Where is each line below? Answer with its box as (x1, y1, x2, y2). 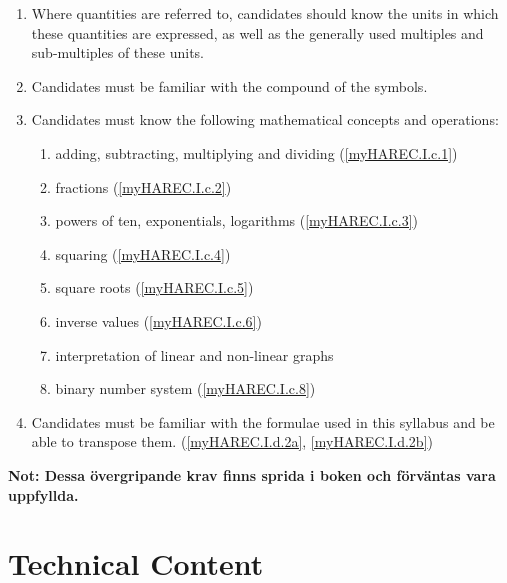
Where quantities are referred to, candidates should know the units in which (31, 3, 499, 23)
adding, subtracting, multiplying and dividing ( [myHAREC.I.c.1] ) (55, 142, 458, 163)
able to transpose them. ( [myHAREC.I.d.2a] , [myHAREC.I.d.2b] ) (31, 431, 433, 452)
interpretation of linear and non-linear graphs (55, 344, 334, 365)
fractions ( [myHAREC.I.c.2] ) (55, 176, 232, 197)
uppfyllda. (8, 484, 79, 505)
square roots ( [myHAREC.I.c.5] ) (55, 277, 254, 298)
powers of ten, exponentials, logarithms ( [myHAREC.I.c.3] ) (55, 210, 418, 231)
